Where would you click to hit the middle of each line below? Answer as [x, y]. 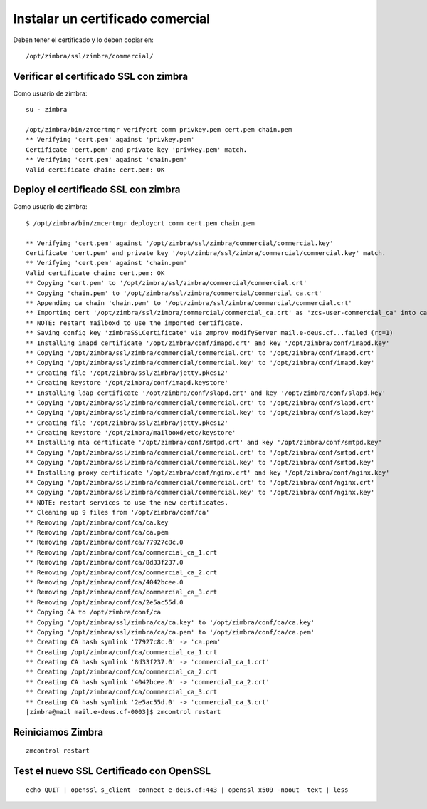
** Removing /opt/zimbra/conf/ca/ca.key [97, 522]
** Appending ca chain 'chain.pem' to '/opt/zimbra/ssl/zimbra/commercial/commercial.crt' [189, 303]
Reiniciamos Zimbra [58, 732]
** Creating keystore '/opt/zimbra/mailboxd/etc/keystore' [131, 433]
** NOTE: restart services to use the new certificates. [127, 502]
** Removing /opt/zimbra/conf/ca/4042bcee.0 [105, 582]
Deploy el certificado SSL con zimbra [97, 190]
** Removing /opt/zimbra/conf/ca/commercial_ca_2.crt [121, 572]
